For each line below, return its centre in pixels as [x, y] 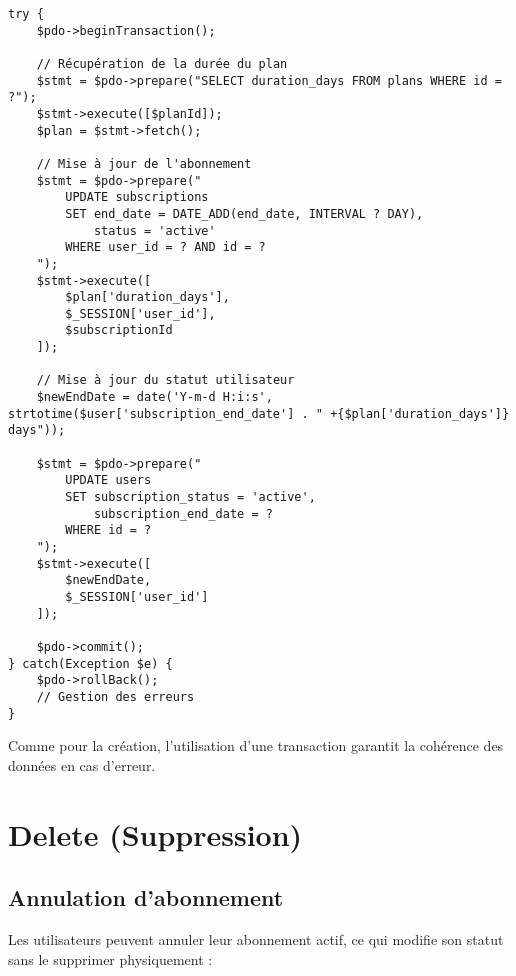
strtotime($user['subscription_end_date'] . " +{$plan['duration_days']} [259, 413]
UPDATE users [108, 480]
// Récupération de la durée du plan [162, 63]
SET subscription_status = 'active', [190, 497]
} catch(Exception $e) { [90, 663]
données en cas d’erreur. [82, 764]
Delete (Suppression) [155, 833]
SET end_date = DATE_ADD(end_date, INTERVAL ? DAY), [244, 213]
